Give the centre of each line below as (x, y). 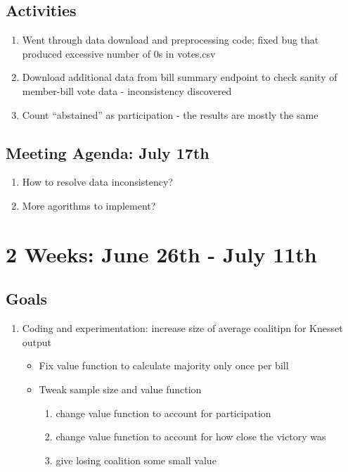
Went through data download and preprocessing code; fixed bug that (170, 40)
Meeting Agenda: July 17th (108, 152)
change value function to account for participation (163, 413)
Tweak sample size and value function (120, 389)
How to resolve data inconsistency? (97, 182)
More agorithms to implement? (89, 205)
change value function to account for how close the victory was (191, 436)
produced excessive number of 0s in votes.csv (119, 53)
